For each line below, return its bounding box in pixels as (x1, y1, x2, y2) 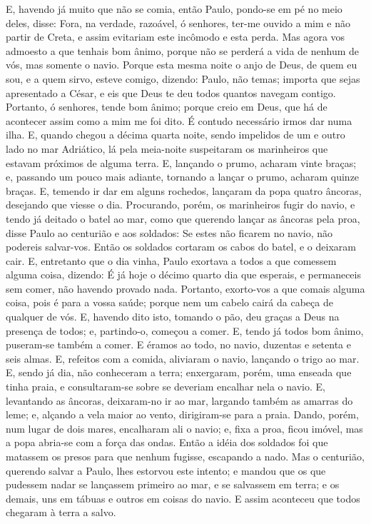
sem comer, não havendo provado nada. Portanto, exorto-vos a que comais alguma (6, 281, 365, 296)
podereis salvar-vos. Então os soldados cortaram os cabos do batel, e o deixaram (6, 239, 356, 254)
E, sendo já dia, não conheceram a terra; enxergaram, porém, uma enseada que (6, 365, 352, 380)
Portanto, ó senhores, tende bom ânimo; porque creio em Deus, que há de (6, 99, 327, 114)
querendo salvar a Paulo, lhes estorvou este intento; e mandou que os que (6, 463, 326, 478)
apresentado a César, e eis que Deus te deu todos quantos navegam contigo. (6, 85, 336, 100)
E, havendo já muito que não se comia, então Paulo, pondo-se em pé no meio (6, 1, 342, 16)
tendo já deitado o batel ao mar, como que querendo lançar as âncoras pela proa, (6, 211, 360, 226)
